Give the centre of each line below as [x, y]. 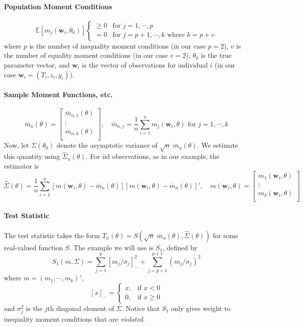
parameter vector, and [37, 64]
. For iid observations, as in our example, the [152, 156]
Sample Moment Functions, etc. [58, 95]
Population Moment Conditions [58, 6]
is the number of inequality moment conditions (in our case [117, 45]
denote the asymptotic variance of [107, 145]
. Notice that [141, 308]
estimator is [21, 165]
